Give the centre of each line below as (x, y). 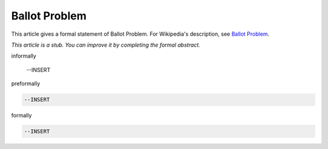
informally (24, 56)
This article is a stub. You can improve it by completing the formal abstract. (106, 45)
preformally (26, 84)
